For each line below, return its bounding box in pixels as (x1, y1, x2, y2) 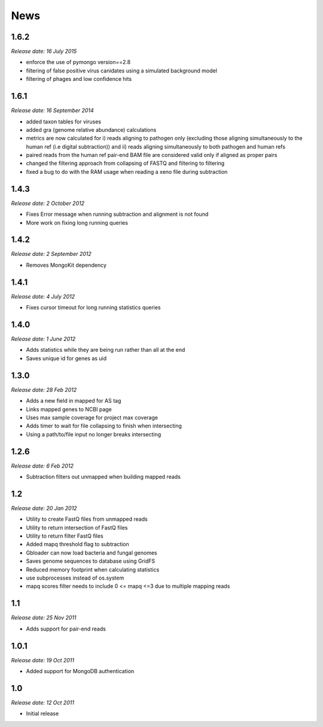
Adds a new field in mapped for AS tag (26, 397, 121, 405)
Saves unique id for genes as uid (26, 354, 107, 362)
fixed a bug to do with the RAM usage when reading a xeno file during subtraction (26, 168, 228, 175)
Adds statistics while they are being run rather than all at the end (26, 346, 185, 354)
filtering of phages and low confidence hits (26, 76, 132, 83)
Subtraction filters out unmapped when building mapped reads (26, 473, 181, 480)
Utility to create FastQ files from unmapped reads (26, 515, 148, 523)
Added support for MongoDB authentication (26, 668, 135, 675)
